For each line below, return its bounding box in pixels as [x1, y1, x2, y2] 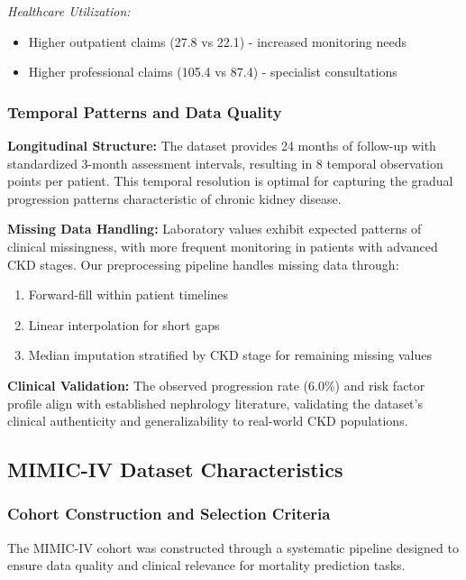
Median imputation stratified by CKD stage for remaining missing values [28, 345, 432, 364]
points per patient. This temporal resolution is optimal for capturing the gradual [7, 171, 453, 190]
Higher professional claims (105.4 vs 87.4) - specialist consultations [28, 62, 397, 81]
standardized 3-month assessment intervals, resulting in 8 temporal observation [7, 153, 443, 172]
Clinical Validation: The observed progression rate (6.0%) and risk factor [7, 375, 425, 394]
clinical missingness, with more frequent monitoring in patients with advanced [7, 236, 438, 255]
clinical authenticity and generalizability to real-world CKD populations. [7, 411, 408, 430]
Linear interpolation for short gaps [28, 315, 220, 334]
